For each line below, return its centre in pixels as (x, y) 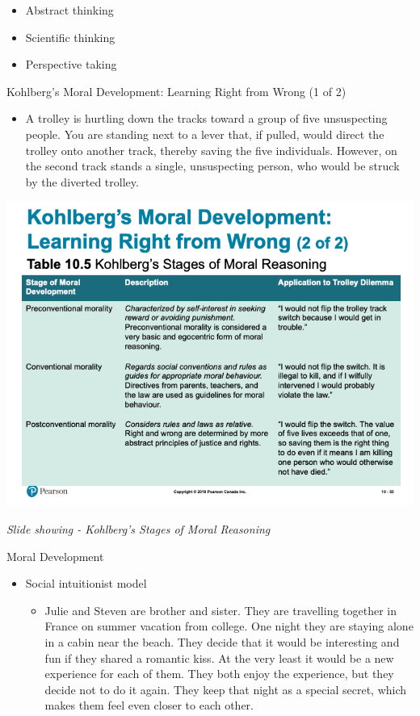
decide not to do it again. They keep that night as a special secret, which (226, 689)
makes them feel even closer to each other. (149, 705)
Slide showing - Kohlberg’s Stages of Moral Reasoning (139, 528)
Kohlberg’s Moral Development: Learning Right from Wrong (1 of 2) (176, 91)
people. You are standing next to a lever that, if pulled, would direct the (205, 134)
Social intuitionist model (86, 583)
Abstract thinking (69, 10)
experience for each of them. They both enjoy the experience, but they (219, 674)
